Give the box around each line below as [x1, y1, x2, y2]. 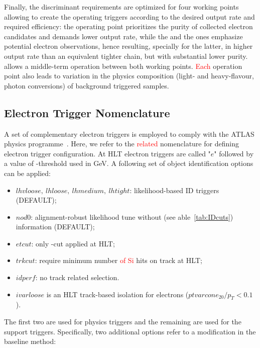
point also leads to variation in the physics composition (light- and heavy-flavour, [4, 70, 254, 81]
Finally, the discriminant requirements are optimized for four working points [4, 2, 239, 12]
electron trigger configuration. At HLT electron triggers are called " [4, 148, 211, 158]
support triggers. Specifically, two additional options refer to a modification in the [4, 326, 256, 336]
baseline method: [4, 336, 56, 346]
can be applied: [4, 167, 51, 178]
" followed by [214, 148, 254, 158]
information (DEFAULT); [16, 221, 95, 232]
